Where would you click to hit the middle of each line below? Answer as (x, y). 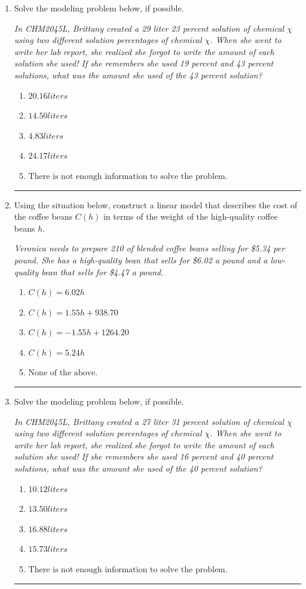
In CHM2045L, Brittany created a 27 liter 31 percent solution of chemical (149, 421)
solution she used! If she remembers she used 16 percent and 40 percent (144, 456)
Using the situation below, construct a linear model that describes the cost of (156, 204)
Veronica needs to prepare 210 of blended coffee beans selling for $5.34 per (149, 248)
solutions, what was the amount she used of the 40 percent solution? (138, 468)
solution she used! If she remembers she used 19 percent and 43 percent (144, 63)
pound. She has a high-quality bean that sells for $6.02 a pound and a (141, 259)
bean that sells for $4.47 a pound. (102, 271)
